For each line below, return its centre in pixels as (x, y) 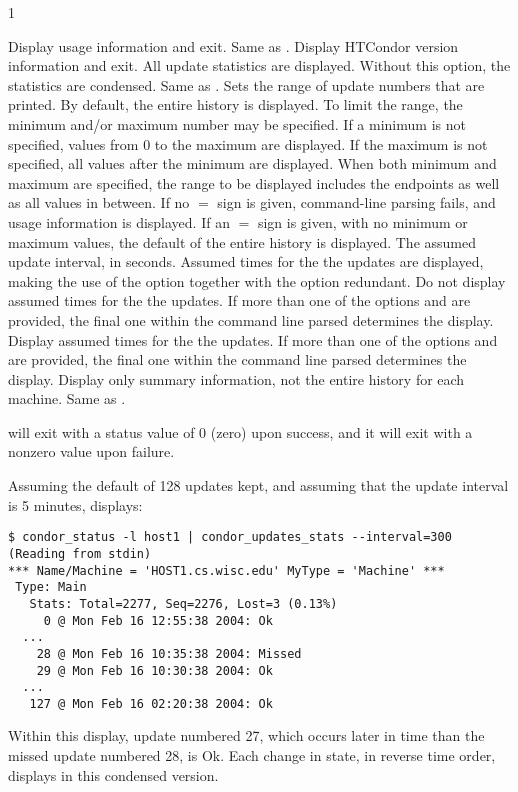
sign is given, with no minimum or (362, 221)
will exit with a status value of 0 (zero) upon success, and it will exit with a (240, 431)
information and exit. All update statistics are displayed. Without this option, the (259, 65)
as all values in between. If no (99, 202)
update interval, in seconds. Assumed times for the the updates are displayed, (246, 261)
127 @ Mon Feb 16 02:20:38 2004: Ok (151, 703)
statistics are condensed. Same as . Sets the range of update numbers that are (246, 84)
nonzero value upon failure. (91, 451)
